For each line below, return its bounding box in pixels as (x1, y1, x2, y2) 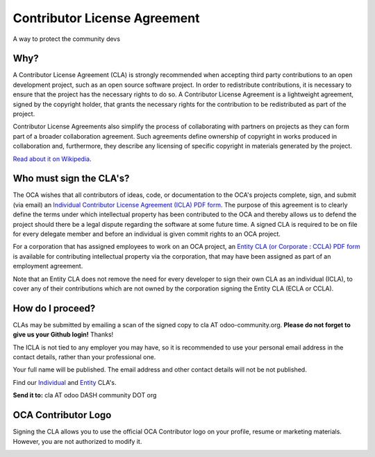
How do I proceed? (12, 302, 96, 314)
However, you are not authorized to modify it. (12, 437, 142, 445)
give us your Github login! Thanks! (12, 330, 114, 339)
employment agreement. (12, 262, 83, 270)
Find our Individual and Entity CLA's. (12, 378, 117, 386)
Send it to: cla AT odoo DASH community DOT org (12, 391, 157, 399)
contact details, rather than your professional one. (12, 353, 156, 361)
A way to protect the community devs (12, 35, 121, 43)
